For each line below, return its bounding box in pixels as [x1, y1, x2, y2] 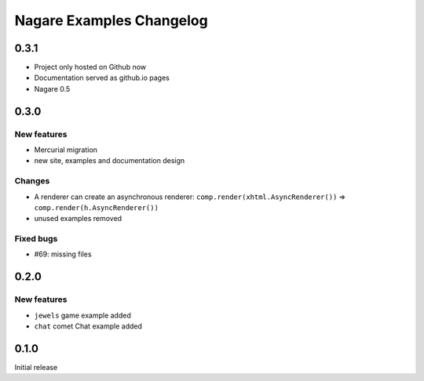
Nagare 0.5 [34, 84, 71, 93]
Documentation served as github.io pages [34, 73, 170, 82]
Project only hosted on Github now [34, 63, 147, 72]
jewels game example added [34, 310, 131, 320]
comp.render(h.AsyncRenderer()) [34, 203, 159, 212]
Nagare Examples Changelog [14, 12, 208, 29]
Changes [14, 176, 50, 187]
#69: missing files [34, 249, 92, 259]
